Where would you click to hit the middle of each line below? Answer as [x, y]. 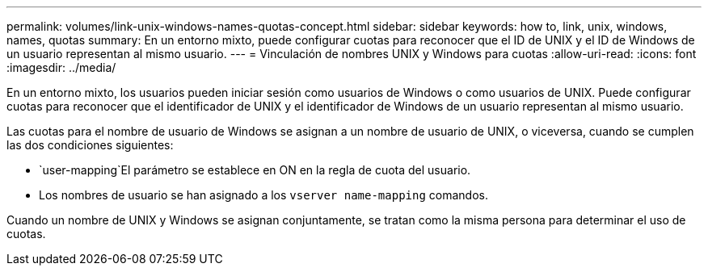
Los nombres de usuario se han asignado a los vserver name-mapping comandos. [263, 195]
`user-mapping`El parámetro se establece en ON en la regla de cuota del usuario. [255, 170]
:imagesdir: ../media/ [61, 67]
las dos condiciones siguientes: [90, 145]
